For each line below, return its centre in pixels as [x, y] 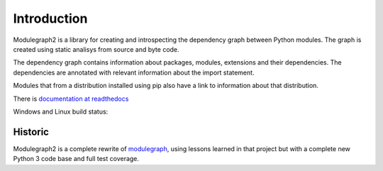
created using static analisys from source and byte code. [96, 49]
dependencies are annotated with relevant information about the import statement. [134, 72]
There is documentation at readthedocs [71, 99]
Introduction [50, 18]
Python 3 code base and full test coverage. [76, 159]
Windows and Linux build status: [61, 111]
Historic [31, 132]
